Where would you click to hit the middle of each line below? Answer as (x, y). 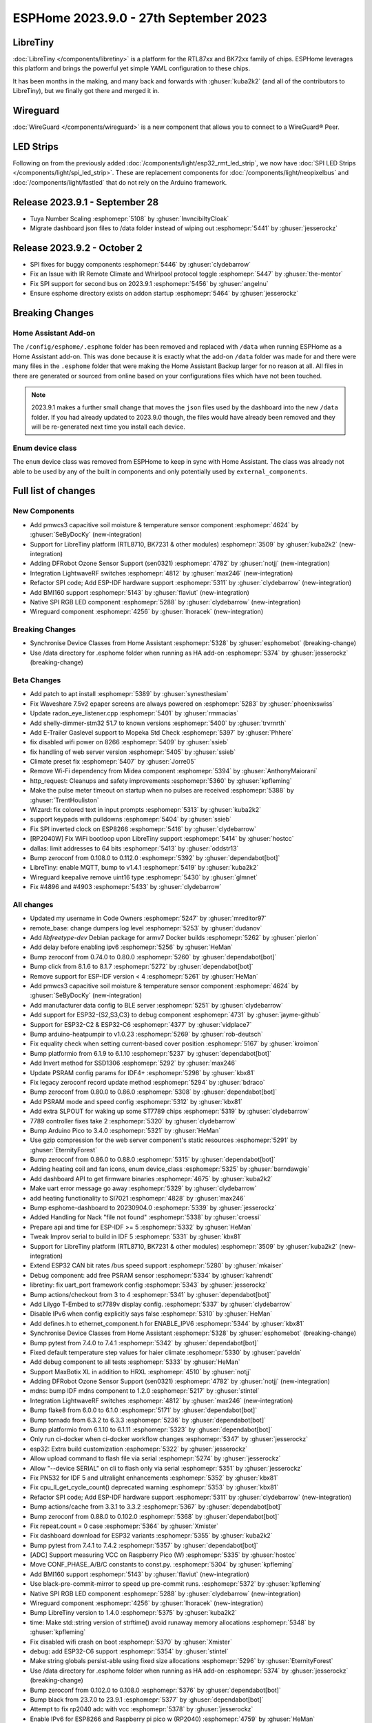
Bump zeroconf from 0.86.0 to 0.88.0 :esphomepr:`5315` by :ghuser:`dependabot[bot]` (153, 1160)
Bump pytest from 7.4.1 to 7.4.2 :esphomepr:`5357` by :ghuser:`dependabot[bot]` (144, 1545)
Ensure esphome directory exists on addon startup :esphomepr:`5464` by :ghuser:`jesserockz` (164, 294)
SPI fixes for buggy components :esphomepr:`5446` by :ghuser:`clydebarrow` (141, 265)
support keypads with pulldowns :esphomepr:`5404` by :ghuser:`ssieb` (131, 819)
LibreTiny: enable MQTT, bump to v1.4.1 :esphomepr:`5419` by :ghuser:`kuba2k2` (144, 868)
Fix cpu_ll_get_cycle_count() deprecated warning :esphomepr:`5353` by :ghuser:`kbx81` (154, 1487)
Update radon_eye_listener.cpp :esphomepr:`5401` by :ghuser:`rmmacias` (134, 713)
